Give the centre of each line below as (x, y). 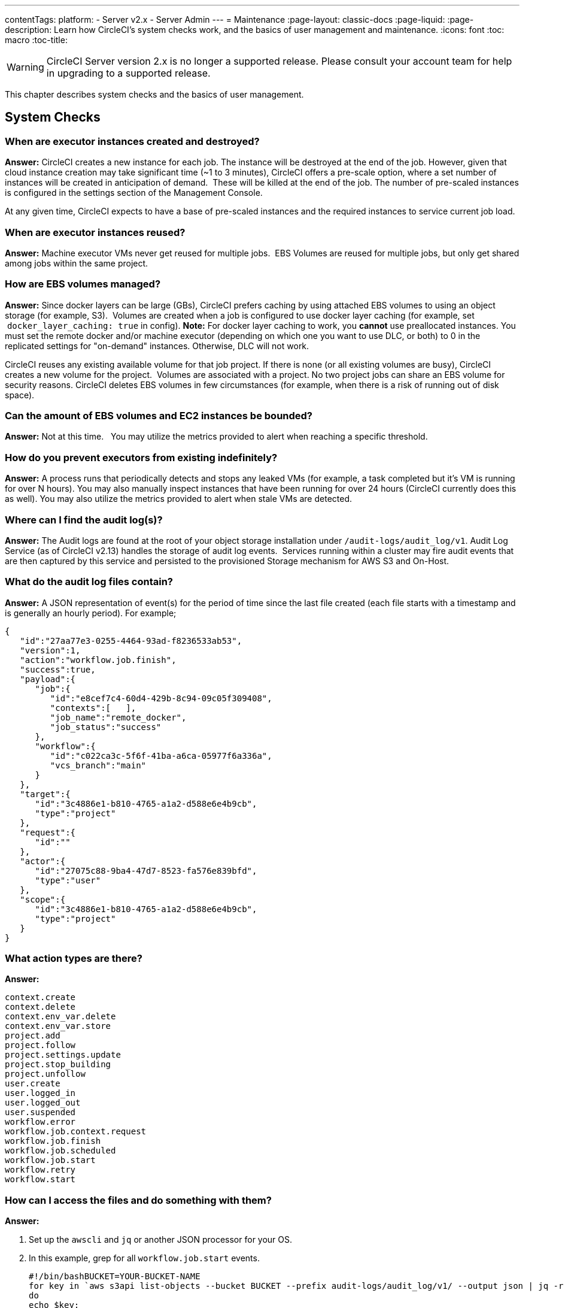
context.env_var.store (58, 1026)
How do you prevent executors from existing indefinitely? (141, 457)
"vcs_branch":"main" (98, 765)
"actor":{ (43, 861)
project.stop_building (58, 1065)
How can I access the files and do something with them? (138, 1200)
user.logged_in (40, 1093)
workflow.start (40, 1180)
